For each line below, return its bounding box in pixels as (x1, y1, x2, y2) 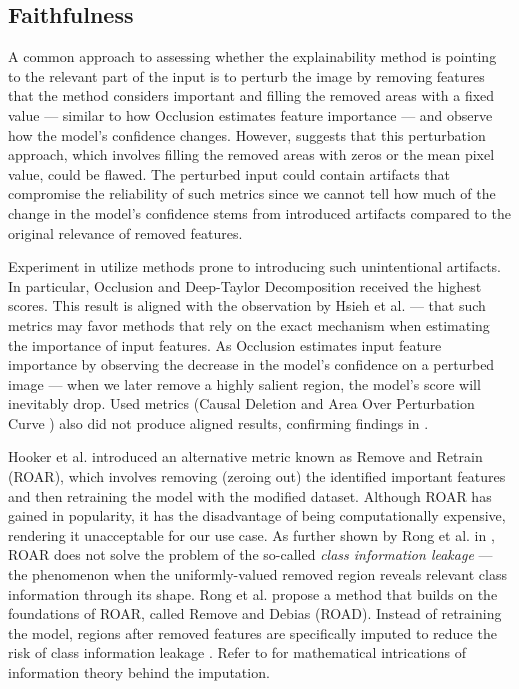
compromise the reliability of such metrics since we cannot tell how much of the (8, 183, 496, 204)
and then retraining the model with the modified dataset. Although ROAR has (8, 485, 492, 506)
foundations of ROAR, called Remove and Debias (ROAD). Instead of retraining (8, 603, 502, 624)
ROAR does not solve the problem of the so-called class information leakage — (8, 544, 493, 565)
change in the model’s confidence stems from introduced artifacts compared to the (8, 202, 511, 223)
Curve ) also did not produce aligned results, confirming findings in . (8, 412, 429, 433)
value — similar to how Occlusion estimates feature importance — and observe (8, 104, 493, 125)
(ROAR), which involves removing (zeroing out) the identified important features (8, 466, 506, 487)
